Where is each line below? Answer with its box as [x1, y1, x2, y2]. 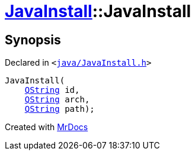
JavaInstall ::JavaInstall [5, 1, 191, 21]
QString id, [24, 85, 80, 95]
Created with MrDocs [5, 122, 88, 133]
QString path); [24, 104, 95, 114]
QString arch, [24, 95, 90, 105]
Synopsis [5, 32, 61, 47]
